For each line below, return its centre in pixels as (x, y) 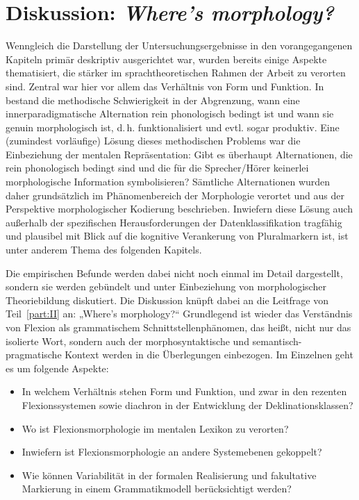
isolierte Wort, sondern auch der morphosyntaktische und (127, 341)
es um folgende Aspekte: (57, 368)
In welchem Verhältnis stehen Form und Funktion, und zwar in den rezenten (184, 391)
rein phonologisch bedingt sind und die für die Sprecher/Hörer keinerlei (157, 168)
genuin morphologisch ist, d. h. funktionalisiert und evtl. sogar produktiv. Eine (173, 127)
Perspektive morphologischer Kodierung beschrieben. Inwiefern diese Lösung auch (179, 209)
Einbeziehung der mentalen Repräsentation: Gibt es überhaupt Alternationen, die (179, 154)
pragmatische (34, 355)
